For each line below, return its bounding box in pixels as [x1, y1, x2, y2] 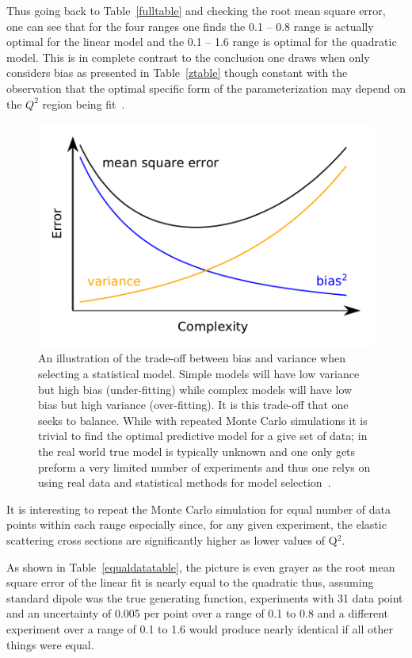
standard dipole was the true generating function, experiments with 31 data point [6, 589, 403, 606]
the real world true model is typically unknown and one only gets [38, 442, 356, 459]
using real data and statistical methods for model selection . [38, 474, 331, 491]
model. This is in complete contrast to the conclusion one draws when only [6, 48, 370, 65]
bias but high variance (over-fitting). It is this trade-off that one [38, 396, 349, 413]
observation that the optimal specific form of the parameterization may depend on [6, 79, 406, 96]
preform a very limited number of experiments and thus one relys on [38, 458, 371, 475]
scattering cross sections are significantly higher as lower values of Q [6, 531, 338, 548]
